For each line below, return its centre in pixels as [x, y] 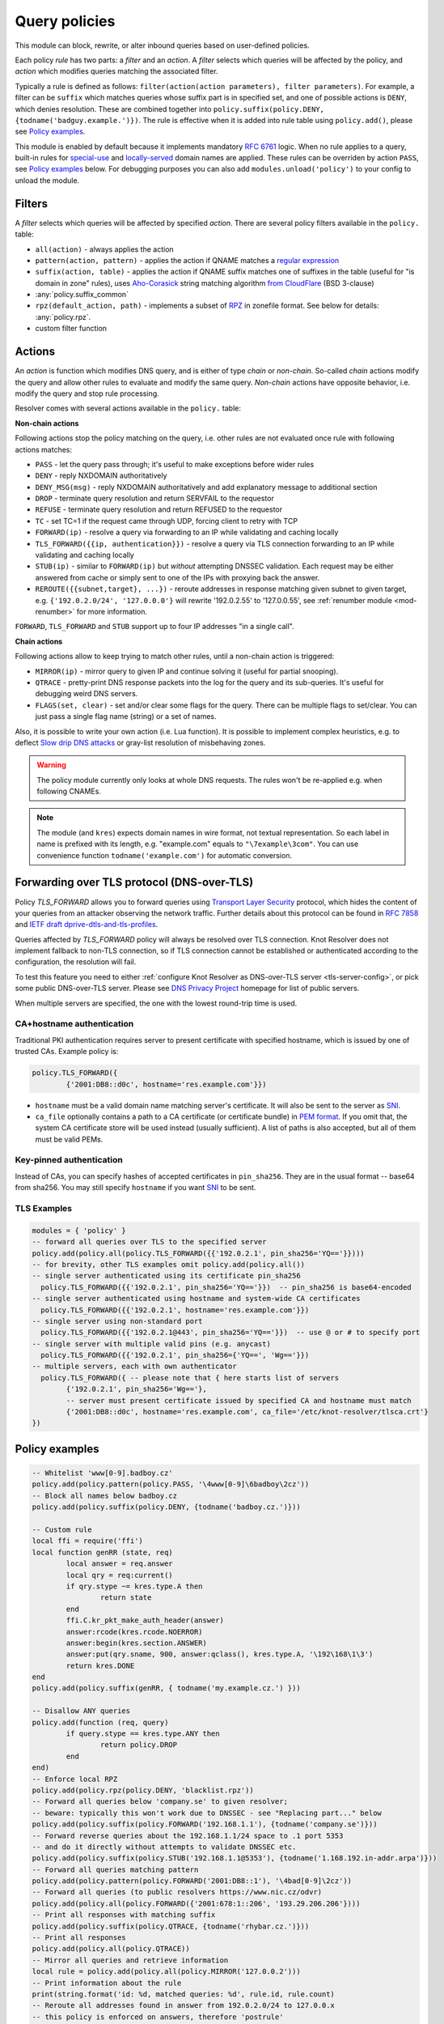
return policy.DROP [139, 1745]
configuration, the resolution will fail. [76, 962]
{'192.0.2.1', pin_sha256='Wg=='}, [137, 1389]
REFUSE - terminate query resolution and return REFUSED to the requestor [159, 509]
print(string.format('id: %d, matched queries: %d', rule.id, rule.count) [184, 1994]
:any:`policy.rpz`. [63, 317]
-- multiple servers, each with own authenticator [135, 1367]
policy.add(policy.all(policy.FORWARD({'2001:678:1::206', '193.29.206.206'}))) [196, 1903]
